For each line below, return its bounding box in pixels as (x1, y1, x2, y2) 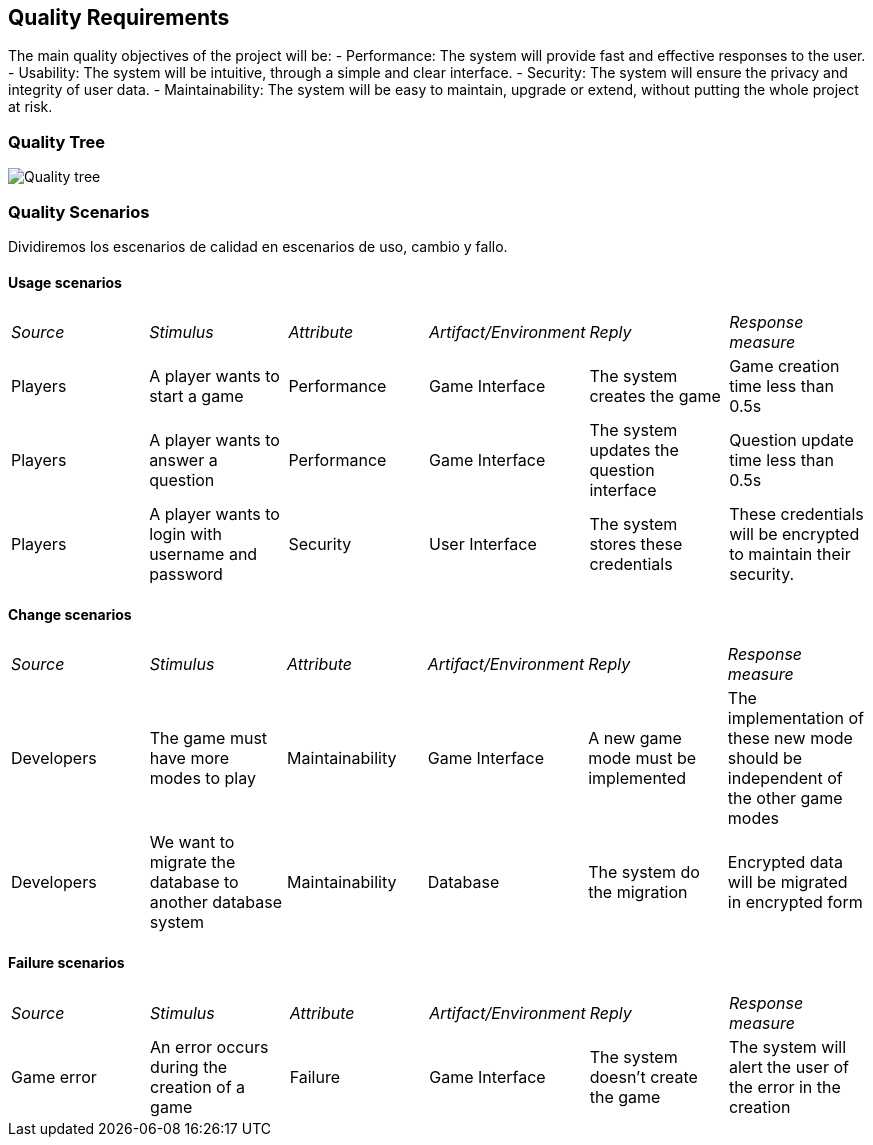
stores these (589, 534, 683, 555)
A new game (588, 728, 682, 749)
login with (149, 524, 222, 545)
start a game (149, 386, 244, 407)
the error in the (728, 1076, 841, 1097)
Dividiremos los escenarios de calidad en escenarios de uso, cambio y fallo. (8, 237, 508, 255)
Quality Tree (8, 131, 106, 152)
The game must (149, 728, 268, 749)
